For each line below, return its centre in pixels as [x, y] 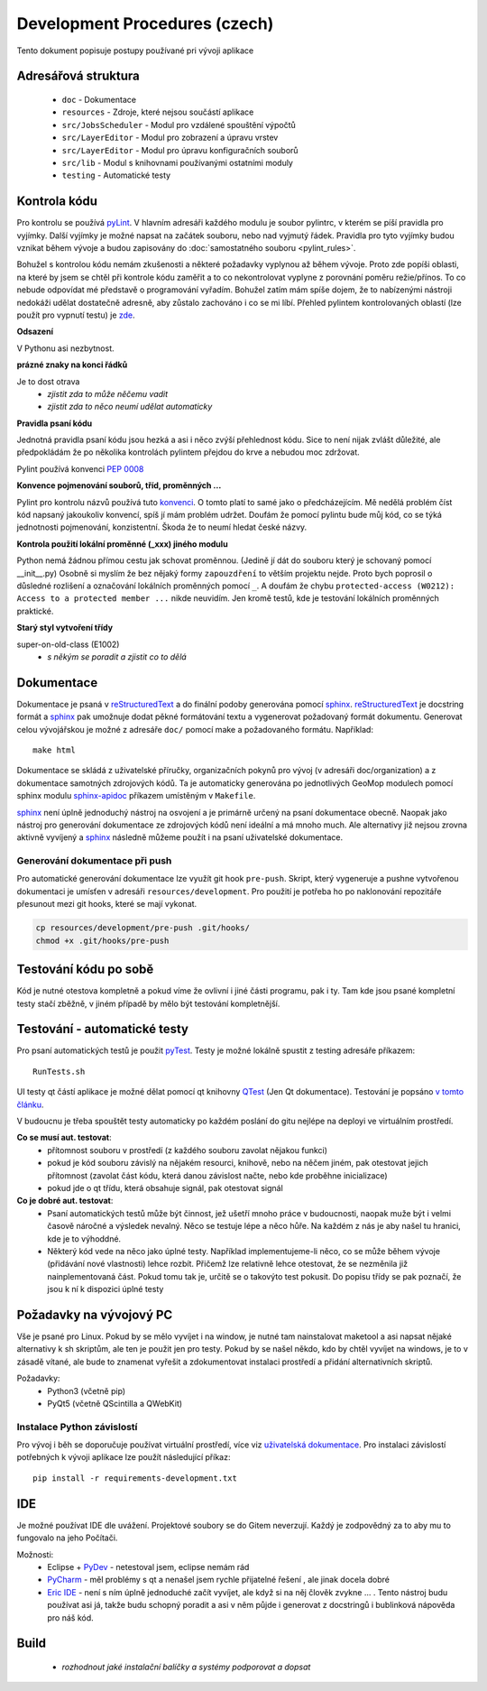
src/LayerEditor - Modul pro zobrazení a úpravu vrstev [170, 138]
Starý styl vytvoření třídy [64, 628]
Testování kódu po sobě [85, 970]
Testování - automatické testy [103, 1029]
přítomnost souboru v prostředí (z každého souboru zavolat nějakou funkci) [188, 1150]
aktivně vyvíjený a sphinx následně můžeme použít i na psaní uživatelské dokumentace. [180, 837]
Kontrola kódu [57, 202]
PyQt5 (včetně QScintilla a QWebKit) [115, 1403]
